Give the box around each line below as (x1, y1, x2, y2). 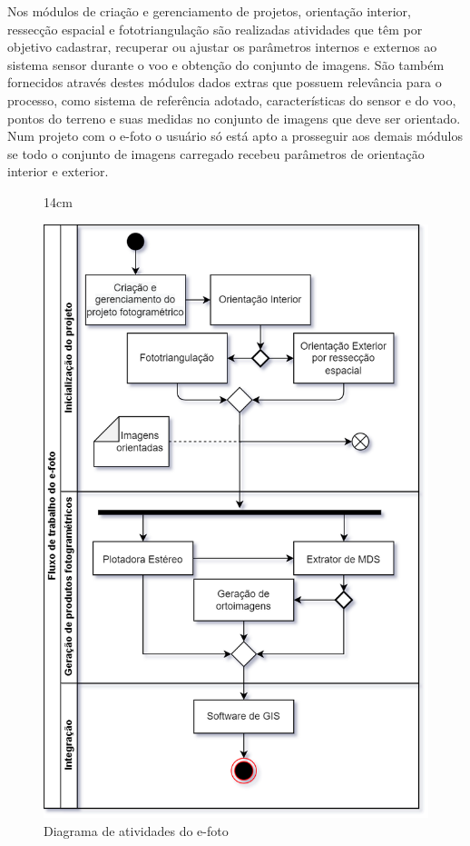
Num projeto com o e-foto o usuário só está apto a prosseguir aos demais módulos (7, 126, 463, 145)
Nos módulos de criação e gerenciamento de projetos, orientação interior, (7, 2, 411, 20)
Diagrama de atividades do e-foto (44, 821, 229, 840)
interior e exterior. (7, 162, 109, 181)
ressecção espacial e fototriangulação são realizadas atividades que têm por (7, 19, 423, 38)
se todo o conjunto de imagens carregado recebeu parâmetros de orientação (7, 144, 425, 163)
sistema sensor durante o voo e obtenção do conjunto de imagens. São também (7, 55, 445, 74)
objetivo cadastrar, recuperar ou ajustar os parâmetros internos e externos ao (7, 37, 437, 56)
